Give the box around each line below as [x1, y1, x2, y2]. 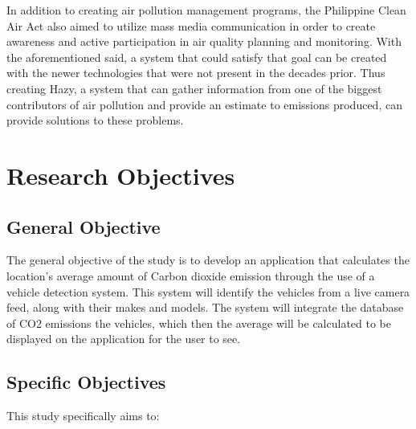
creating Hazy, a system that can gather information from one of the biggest [6, 80, 382, 96]
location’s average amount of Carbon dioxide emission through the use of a [6, 267, 375, 284]
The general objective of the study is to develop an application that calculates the [6, 251, 410, 268]
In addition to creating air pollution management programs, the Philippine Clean [6, 2, 406, 18]
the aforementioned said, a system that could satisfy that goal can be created [6, 48, 387, 65]
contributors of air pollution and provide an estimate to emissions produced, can [6, 96, 402, 112]
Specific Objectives [6, 370, 166, 394]
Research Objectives [6, 158, 235, 191]
